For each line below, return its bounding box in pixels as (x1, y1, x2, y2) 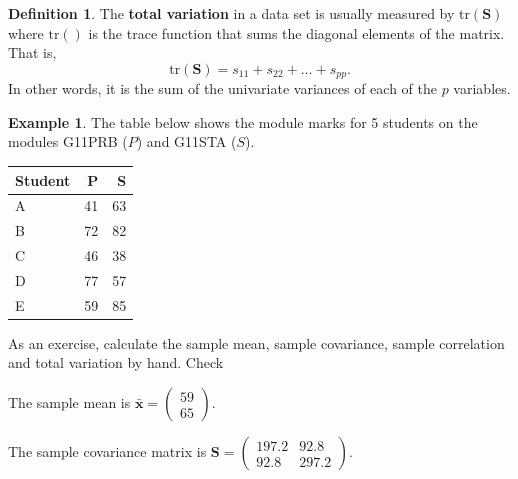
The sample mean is (8, 392, 131, 413)
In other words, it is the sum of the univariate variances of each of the (8, 78, 437, 99)
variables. (453, 78, 511, 99)
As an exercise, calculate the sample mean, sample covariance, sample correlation (8, 332, 505, 353)
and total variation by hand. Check (8, 352, 224, 373)
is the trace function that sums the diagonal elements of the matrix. (88, 22, 505, 43)
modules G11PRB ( (8, 131, 128, 152)
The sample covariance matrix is (8, 441, 207, 462)
